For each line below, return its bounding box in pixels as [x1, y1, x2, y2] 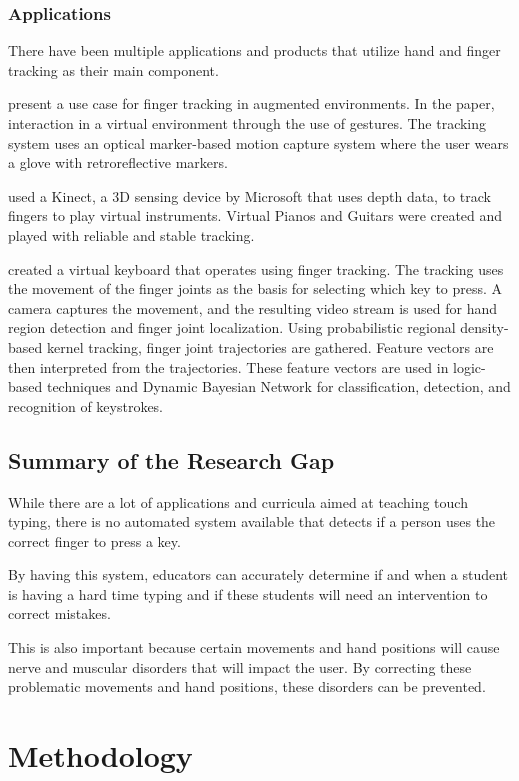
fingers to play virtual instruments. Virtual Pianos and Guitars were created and [8, 205, 503, 226]
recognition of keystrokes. [8, 395, 164, 416]
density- [460, 317, 509, 338]
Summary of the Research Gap [8, 444, 335, 475]
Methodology [8, 735, 193, 776]
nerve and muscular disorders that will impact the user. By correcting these [8, 656, 472, 677]
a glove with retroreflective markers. [8, 152, 228, 173]
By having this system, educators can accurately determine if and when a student [8, 564, 509, 585]
